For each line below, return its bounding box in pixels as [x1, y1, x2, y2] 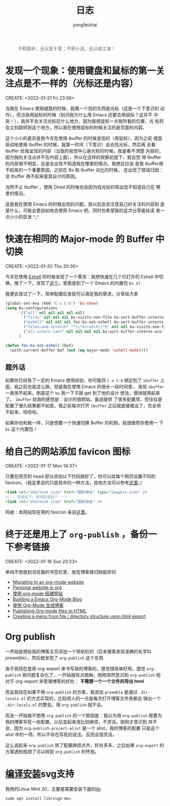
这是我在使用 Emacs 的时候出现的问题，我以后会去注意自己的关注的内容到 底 [5, 201, 165, 207]
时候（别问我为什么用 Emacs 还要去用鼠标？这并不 [47, 112, 153, 118]
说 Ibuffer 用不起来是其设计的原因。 [5, 173, 79, 179]
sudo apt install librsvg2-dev [5, 796, 71, 801]
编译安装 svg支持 [5, 768, 74, 780]
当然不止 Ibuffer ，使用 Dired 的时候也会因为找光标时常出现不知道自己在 [5, 184, 155, 190]
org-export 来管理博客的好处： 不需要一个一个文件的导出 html [15, 678, 144, 684]
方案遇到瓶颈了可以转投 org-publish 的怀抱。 [5, 748, 100, 754]
